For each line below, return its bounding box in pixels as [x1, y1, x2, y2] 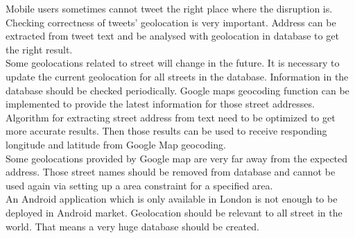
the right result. [6, 42, 73, 56]
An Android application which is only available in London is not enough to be [6, 192, 338, 206]
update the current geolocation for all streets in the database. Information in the [6, 69, 349, 83]
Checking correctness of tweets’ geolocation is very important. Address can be [6, 15, 336, 29]
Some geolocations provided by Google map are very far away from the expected [6, 151, 348, 165]
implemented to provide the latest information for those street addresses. [6, 96, 315, 111]
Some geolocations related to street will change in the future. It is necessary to [6, 56, 340, 70]
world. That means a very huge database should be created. [6, 219, 259, 233]
